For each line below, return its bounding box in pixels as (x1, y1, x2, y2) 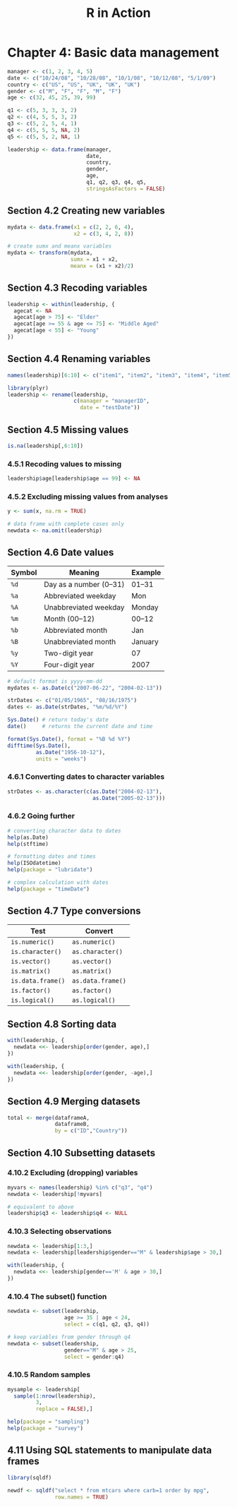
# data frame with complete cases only (7, 521, 125, 528)
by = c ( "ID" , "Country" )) (54, 1127, 128, 1134)
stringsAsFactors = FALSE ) (85, 185, 166, 192)
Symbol (11, 567, 37, 577)
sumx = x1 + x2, (70, 256, 119, 263)
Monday (131, 602, 159, 612)
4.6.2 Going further (7, 811, 75, 821)
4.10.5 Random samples (7, 1370, 91, 1380)
